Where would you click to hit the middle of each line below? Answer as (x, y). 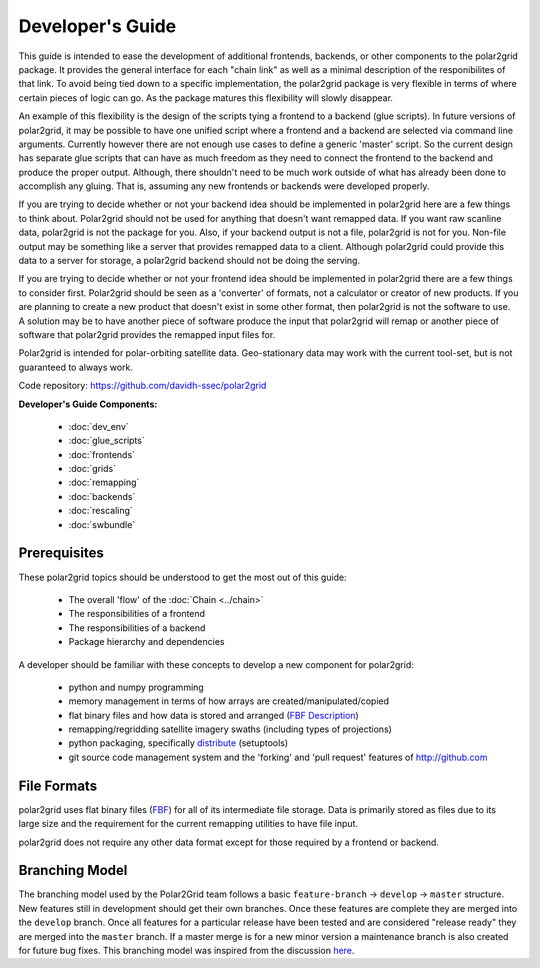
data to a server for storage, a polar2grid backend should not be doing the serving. (189, 261)
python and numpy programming (136, 687)
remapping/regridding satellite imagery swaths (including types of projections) (230, 729)
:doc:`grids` (92, 469)
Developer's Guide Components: (88, 404)
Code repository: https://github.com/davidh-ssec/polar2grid (142, 386)
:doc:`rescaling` (101, 511)
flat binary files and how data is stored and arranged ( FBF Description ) (213, 715)
